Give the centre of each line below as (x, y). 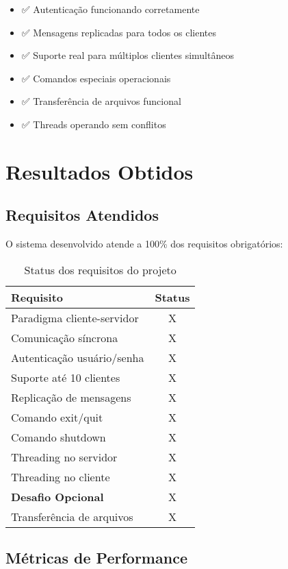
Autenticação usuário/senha (78, 357)
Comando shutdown (58, 437)
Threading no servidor (64, 457)
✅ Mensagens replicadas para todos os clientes (119, 32)
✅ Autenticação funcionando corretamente (110, 9)
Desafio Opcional (57, 496)
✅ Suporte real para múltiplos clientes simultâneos (128, 55)
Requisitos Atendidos (82, 215)
